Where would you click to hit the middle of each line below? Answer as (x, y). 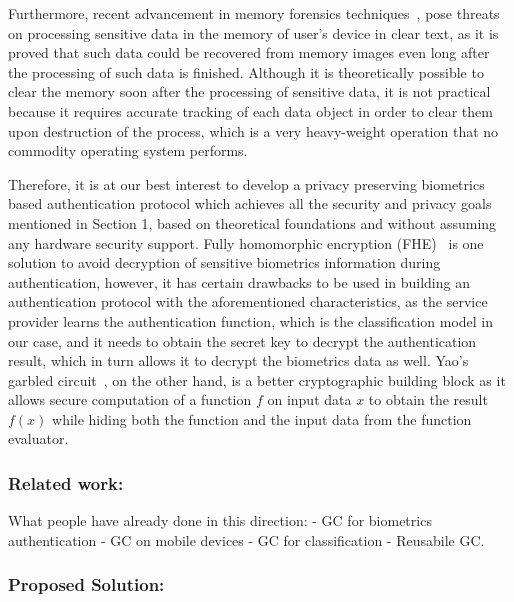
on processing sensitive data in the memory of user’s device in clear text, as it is (253, 32)
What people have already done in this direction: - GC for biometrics (220, 520)
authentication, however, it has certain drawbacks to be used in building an (239, 281)
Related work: (66, 482)
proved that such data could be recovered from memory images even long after (249, 52)
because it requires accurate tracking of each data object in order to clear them (250, 110)
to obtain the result (428, 399)
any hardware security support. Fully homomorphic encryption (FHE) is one (246, 242)
